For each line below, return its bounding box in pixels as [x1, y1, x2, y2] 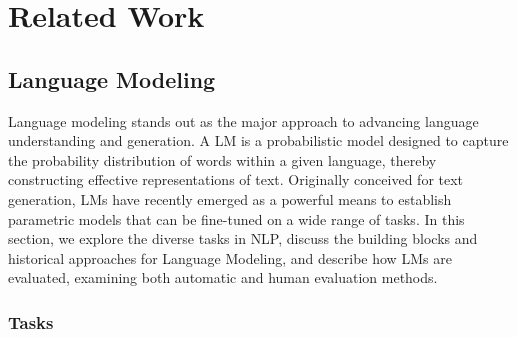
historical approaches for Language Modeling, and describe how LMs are [8, 247, 452, 268]
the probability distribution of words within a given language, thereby [8, 149, 437, 170]
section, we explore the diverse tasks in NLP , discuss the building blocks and [8, 228, 478, 249]
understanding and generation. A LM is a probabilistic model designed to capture [8, 130, 509, 151]
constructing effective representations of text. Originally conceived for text [8, 169, 464, 190]
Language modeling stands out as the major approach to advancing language [8, 110, 479, 131]
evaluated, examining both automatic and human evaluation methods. [8, 267, 438, 288]
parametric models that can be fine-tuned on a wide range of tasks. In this [8, 208, 465, 229]
